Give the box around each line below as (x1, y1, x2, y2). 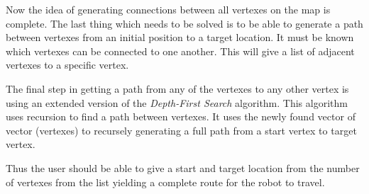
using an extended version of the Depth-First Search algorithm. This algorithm (6, 95, 348, 110)
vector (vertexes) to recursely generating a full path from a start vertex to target (6, 122, 357, 137)
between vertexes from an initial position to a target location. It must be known (6, 30, 354, 45)
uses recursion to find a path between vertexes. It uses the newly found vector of (6, 109, 356, 124)
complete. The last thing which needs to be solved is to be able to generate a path (6, 16, 363, 30)
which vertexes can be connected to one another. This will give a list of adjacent (6, 43, 355, 58)
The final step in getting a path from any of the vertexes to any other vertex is (6, 81, 349, 96)
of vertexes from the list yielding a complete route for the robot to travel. (6, 174, 325, 189)
